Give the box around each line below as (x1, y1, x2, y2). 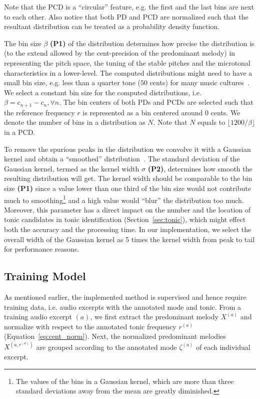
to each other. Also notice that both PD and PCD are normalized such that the (4, 11, 248, 22)
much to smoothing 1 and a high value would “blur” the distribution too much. (4, 193, 244, 205)
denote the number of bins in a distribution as (4, 117, 145, 127)
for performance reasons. (4, 244, 79, 254)
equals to (197, 117, 225, 127)
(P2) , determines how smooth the (147, 163, 252, 173)
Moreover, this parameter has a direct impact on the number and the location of (4, 204, 251, 215)
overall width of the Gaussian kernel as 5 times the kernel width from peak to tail (4, 234, 255, 244)
